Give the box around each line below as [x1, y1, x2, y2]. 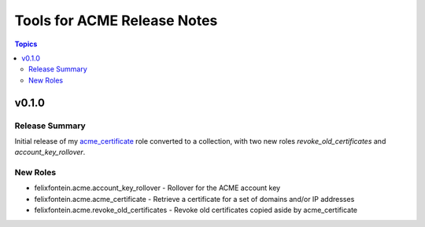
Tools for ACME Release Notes [14, 12, 218, 29]
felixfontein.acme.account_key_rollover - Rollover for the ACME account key [34, 183, 281, 192]
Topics [14, 39, 38, 49]
